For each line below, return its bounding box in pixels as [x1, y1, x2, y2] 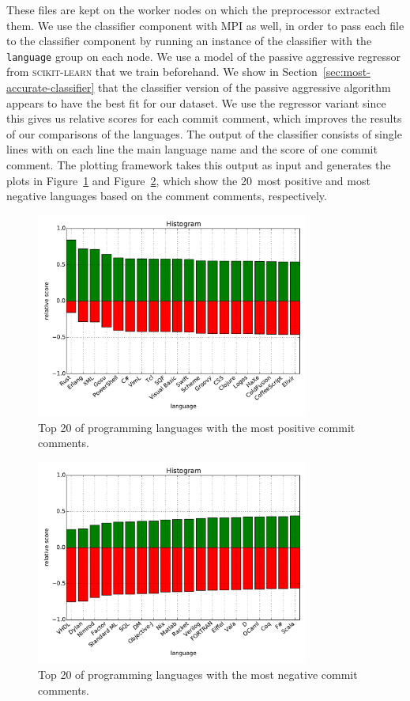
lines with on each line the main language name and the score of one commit [6, 141, 378, 157]
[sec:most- [322, 63, 371, 80]
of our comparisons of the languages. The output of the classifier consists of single [6, 125, 402, 142]
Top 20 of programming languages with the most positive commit [38, 419, 355, 435]
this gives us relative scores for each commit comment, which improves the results [6, 110, 402, 127]
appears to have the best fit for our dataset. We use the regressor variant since [6, 94, 386, 111]
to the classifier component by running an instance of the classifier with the [6, 32, 372, 49]
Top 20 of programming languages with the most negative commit [38, 665, 358, 682]
